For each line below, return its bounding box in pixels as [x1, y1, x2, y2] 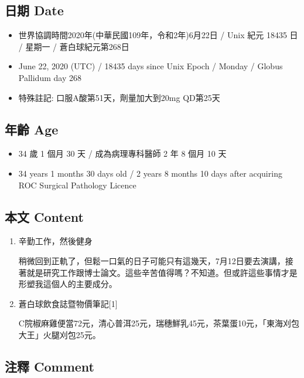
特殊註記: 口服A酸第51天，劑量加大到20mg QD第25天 [18, 91, 220, 103]
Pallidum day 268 [18, 71, 81, 83]
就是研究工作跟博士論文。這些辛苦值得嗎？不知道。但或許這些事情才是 [26, 266, 298, 278]
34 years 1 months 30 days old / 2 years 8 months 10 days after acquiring [18, 167, 282, 179]
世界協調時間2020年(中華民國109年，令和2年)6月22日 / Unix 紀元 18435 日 [18, 29, 298, 41]
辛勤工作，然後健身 [18, 235, 93, 247]
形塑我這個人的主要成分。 [18, 278, 117, 290]
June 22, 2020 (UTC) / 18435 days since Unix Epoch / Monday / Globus [18, 60, 283, 72]
